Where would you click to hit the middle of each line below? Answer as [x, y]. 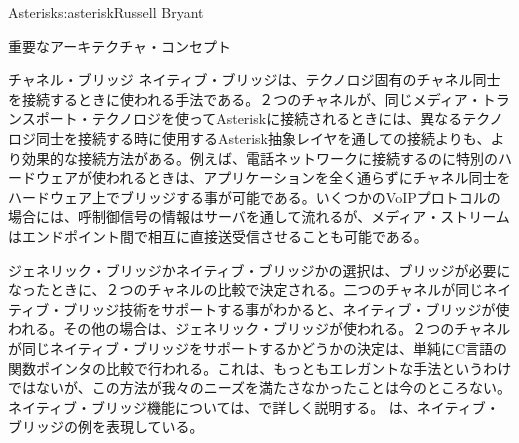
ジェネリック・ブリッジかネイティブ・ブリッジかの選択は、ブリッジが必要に [259, 269]
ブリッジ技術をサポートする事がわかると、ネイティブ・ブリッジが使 [286, 308]
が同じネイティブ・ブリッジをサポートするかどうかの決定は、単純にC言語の [257, 347]
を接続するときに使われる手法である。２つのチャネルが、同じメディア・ [245, 98]
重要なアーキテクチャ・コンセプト [120, 45]
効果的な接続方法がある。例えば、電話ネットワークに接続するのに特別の [259, 157]
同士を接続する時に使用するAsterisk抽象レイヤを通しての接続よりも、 [263, 137]
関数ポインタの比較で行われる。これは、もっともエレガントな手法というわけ [260, 367]
